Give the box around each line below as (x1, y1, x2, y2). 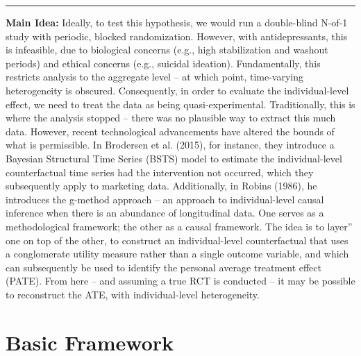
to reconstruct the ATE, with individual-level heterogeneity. (6, 287, 260, 301)
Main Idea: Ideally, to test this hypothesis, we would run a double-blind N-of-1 (6, 15, 348, 29)
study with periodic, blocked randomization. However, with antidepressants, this (6, 28, 348, 43)
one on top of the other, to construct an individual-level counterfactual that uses (6, 232, 349, 247)
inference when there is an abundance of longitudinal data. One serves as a (6, 205, 324, 220)
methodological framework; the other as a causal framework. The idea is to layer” (6, 219, 353, 233)
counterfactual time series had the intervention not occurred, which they (6, 164, 314, 179)
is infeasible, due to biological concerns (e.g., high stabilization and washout (6, 42, 328, 57)
